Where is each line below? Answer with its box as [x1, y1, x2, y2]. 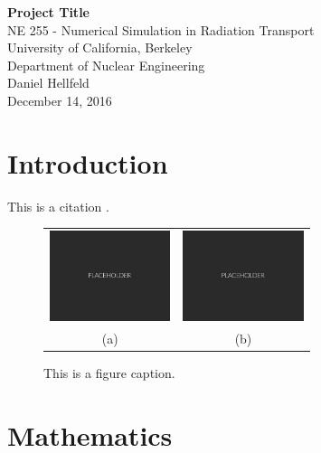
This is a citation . [7, 196, 109, 215]
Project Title [7, 3, 90, 21]
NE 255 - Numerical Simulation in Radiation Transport [7, 20, 315, 39]
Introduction [7, 144, 168, 181]
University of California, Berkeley [7, 38, 193, 57]
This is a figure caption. [43, 363, 175, 382]
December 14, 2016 [7, 90, 112, 109]
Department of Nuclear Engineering [7, 55, 205, 74]
